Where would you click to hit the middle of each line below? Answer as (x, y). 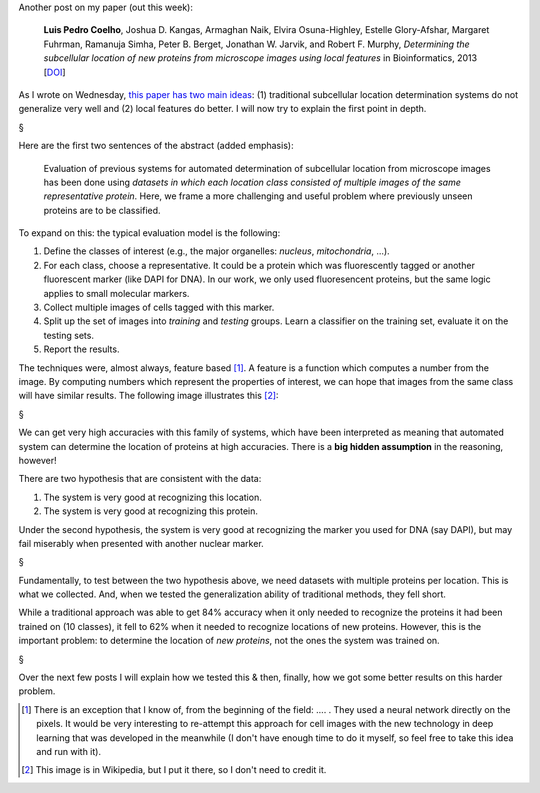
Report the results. (81, 349)
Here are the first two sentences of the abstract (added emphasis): (156, 146)
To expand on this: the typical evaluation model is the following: (149, 233)
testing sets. (69, 335)
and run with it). (69, 751)
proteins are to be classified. (102, 210)
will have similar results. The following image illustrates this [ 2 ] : (148, 396)
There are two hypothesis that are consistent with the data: (140, 479)
